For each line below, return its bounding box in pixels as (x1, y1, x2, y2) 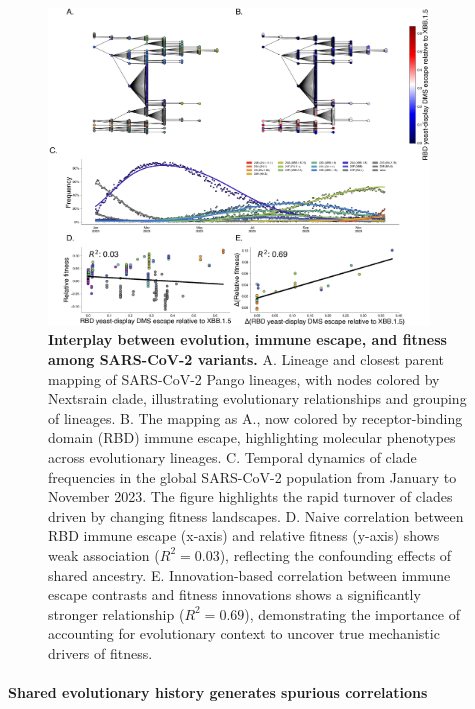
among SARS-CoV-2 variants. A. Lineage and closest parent (48, 349, 444, 370)
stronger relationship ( (48, 603, 185, 624)
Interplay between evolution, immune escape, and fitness (48, 329, 447, 350)
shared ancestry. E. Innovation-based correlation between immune (48, 564, 451, 585)
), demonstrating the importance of (244, 603, 460, 624)
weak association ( (48, 544, 160, 565)
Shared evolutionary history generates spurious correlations (8, 682, 428, 703)
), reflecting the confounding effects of (219, 544, 452, 565)
